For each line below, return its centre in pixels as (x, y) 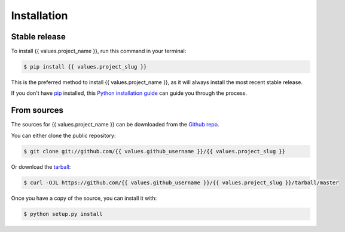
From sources (37, 110)
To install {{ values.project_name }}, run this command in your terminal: (99, 51)
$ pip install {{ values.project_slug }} (85, 67)
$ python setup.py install (63, 214)
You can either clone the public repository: (63, 135)
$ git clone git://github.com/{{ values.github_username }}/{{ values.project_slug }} (155, 151)
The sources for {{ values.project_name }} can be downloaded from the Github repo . (115, 125)
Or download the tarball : (41, 166)
